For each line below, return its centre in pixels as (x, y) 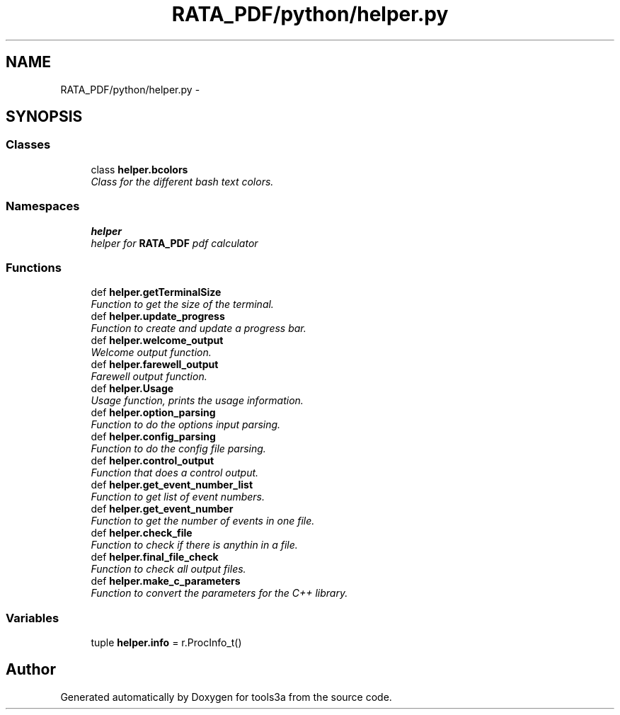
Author (31, 670)
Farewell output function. (149, 377)
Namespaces (43, 206)
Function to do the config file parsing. (178, 449)
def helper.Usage (132, 389)
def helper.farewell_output (155, 365)
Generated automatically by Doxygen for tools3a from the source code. (226, 697)
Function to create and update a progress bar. (199, 328)
